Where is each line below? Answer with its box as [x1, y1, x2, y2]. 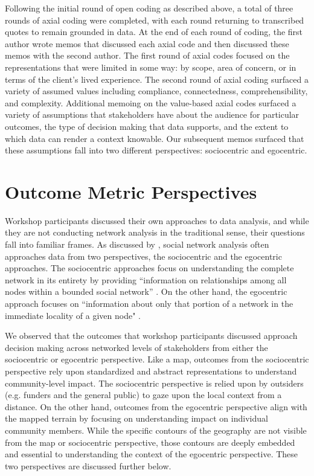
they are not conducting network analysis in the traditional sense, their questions [5, 226, 305, 239]
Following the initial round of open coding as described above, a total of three [5, 2, 293, 14]
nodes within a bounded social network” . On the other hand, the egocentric [5, 285, 287, 298]
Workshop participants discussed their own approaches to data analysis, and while [5, 214, 309, 227]
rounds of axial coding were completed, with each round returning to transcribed [5, 13, 304, 26]
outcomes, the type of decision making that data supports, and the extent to [5, 120, 289, 132]
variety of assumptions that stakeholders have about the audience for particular [5, 108, 300, 121]
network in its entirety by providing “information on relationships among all [5, 273, 287, 286]
